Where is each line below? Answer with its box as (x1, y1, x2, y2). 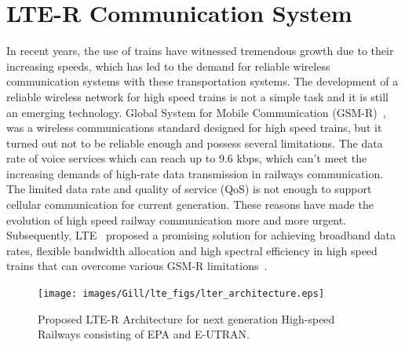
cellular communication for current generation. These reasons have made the (6, 196, 374, 213)
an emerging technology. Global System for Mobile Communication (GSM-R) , (6, 104, 386, 120)
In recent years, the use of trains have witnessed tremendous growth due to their (6, 42, 394, 59)
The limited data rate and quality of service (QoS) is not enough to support (6, 181, 372, 197)
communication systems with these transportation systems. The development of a (6, 73, 399, 89)
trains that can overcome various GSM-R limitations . (6, 258, 268, 274)
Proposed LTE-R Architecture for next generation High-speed (38, 310, 335, 327)
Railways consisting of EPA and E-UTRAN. (38, 326, 250, 342)
